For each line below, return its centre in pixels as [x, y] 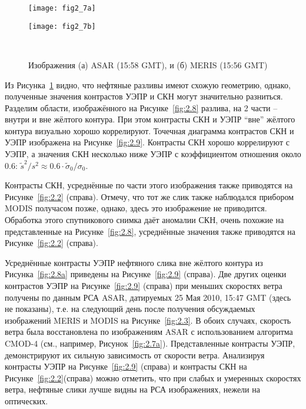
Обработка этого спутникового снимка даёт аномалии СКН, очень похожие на [144, 220]
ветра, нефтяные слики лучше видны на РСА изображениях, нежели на [132, 389]
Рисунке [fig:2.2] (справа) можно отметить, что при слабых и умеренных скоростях [153, 378]
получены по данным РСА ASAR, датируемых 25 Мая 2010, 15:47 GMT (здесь [148, 297]
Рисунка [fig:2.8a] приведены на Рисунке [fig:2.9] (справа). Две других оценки [146, 274]
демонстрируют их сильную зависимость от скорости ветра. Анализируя [135, 355]
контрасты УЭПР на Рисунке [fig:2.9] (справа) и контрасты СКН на [126, 366]
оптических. [26, 400]
